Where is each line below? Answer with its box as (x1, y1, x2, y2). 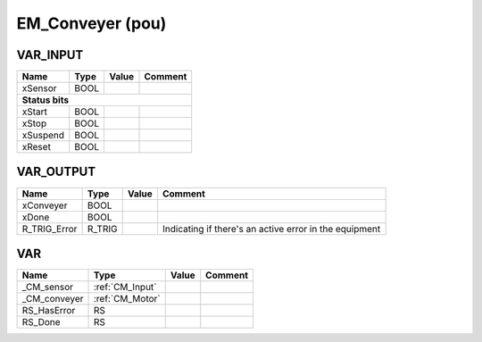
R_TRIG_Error (21, 222, 78, 235)
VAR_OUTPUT (16, 164, 96, 179)
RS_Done (21, 316, 62, 329)
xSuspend (21, 129, 65, 142)
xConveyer (21, 199, 68, 212)
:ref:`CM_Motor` (93, 293, 161, 305)
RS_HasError (21, 304, 76, 317)
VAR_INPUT (16, 47, 84, 63)
